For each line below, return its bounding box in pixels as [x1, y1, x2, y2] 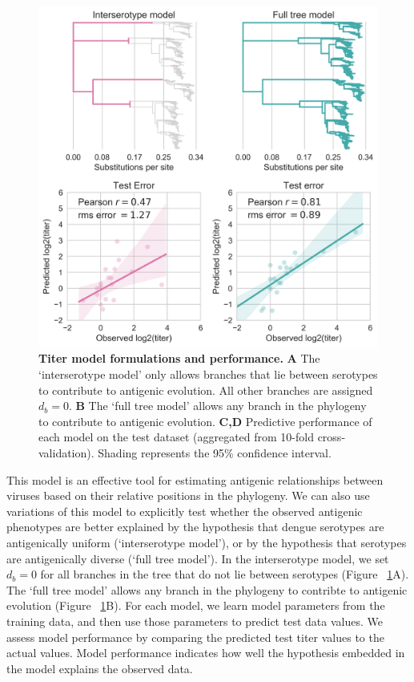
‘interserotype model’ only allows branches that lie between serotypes [38, 366, 378, 383]
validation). [38, 444, 94, 461]
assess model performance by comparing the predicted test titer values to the [6, 628, 384, 645]
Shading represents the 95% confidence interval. [98, 444, 332, 461]
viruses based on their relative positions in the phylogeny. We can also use [6, 487, 370, 504]
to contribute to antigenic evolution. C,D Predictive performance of [38, 412, 372, 429]
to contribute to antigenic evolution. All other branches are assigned [38, 381, 373, 398]
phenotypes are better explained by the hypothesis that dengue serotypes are [6, 518, 384, 535]
